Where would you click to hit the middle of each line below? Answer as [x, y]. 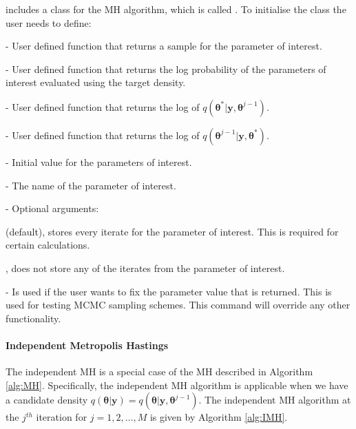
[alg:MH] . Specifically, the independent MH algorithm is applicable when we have [177, 385]
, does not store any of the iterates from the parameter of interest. [145, 268]
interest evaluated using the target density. [96, 82]
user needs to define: [49, 22]
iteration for [62, 417]
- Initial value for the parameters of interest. [99, 161]
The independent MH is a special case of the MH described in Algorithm [159, 372]
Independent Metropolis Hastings [87, 345]
